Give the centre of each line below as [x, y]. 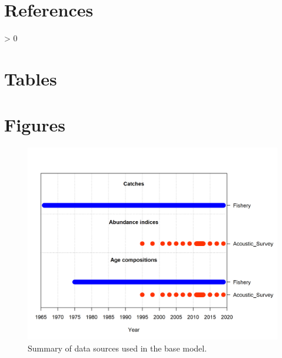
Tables [31, 78]
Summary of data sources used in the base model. [117, 348]
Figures [35, 125]
